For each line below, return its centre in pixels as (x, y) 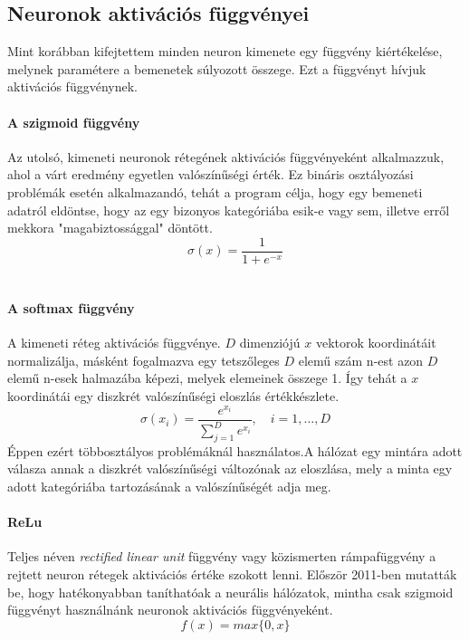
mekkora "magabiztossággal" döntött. (110, 228)
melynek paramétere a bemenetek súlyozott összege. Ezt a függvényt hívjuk (217, 68)
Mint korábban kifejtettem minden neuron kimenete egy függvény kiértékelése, (225, 51)
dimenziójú (270, 343)
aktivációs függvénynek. (72, 86)
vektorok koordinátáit (376, 343)
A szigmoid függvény (74, 122)
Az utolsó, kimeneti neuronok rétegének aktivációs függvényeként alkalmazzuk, (226, 156)
